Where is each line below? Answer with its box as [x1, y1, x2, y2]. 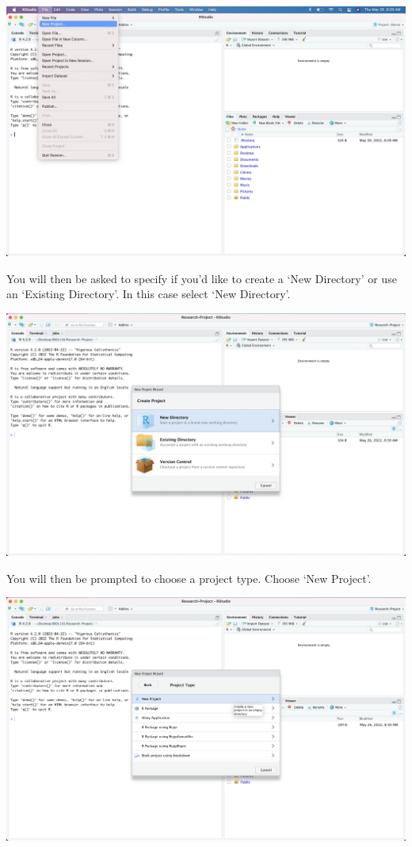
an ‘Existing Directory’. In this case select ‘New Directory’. [6, 286, 291, 302]
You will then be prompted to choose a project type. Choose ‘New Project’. [6, 569, 372, 586]
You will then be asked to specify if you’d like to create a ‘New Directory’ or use [6, 270, 397, 286]
